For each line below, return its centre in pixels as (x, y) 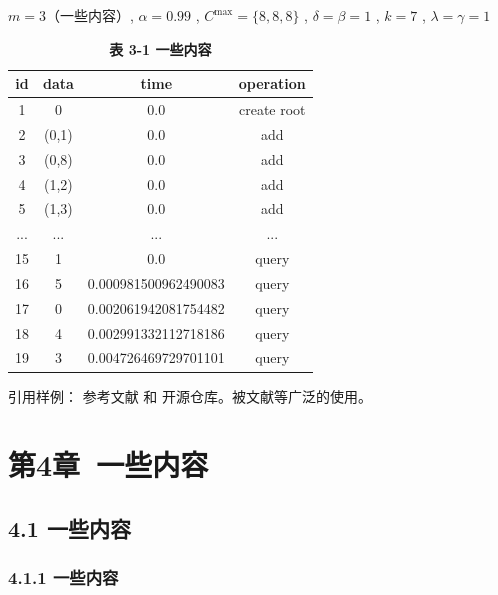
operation (272, 83)
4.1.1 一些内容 (63, 577)
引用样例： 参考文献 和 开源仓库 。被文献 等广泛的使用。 (190, 395)
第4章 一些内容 (108, 464)
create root (272, 109)
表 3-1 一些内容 (160, 48)
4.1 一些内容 (69, 527)
